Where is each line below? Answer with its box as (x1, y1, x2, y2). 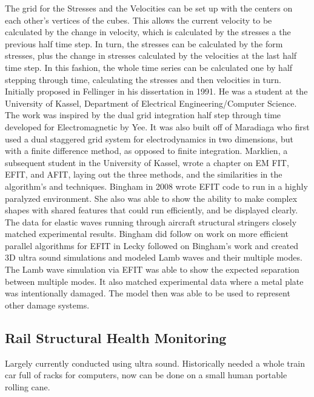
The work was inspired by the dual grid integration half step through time (5, 108, 281, 121)
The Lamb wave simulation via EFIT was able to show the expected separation (5, 263, 299, 276)
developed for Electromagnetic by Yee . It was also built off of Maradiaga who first (5, 120, 310, 133)
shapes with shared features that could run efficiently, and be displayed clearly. (5, 204, 298, 216)
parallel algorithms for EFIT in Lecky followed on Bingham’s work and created (5, 239, 299, 252)
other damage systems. (5, 298, 90, 311)
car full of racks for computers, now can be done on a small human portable (5, 369, 287, 381)
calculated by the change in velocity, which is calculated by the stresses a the (5, 25, 291, 38)
